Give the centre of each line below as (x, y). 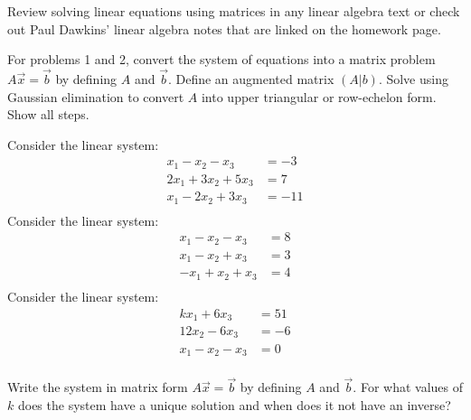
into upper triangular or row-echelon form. (319, 96)
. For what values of (408, 387)
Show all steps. (48, 114)
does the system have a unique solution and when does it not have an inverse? (234, 404)
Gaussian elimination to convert (96, 96)
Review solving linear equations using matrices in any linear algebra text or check (234, 11)
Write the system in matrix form (98, 387)
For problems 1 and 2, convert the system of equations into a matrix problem (221, 59)
